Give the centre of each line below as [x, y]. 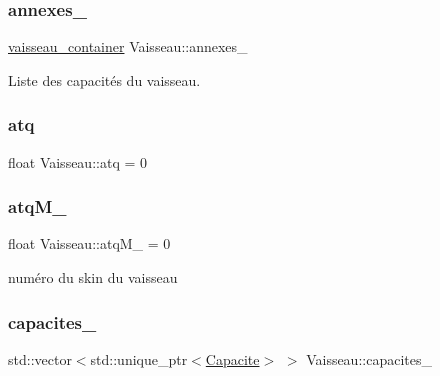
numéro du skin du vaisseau [93, 277]
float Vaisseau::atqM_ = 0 [89, 243]
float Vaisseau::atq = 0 [77, 161]
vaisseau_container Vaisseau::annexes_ [128, 46]
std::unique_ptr [139, 358]
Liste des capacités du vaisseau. [104, 79]
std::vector [40, 358]
